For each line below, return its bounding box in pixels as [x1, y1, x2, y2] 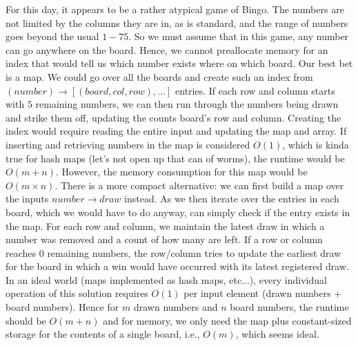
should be [6, 313, 46, 327]
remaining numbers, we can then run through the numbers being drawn [35, 97, 339, 111]
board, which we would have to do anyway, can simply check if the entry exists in [6, 204, 350, 219]
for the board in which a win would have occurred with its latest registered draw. [6, 259, 349, 273]
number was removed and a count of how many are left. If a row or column [6, 232, 323, 247]
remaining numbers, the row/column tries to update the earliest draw [47, 245, 341, 260]
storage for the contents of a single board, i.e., [6, 327, 200, 341]
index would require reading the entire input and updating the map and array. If [6, 124, 347, 138]
